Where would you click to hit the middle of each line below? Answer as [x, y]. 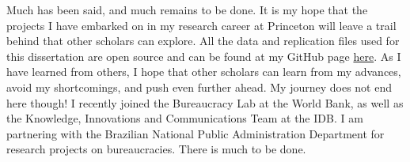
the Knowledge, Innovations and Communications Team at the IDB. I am [185, 118]
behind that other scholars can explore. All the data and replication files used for [203, 41]
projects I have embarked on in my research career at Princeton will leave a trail [201, 25]
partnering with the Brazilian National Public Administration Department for [196, 133]
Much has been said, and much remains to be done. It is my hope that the [187, 9]
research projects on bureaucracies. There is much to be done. [156, 149]
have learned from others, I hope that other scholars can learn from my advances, [204, 72]
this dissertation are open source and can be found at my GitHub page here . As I [204, 56]
